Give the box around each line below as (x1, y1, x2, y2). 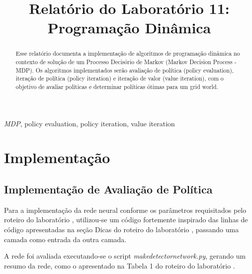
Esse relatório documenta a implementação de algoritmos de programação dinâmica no (15, 49, 240, 58)
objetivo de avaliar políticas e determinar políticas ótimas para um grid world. (15, 82, 218, 91)
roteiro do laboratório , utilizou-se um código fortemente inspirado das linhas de (4, 214, 248, 225)
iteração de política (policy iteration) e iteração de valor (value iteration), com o (15, 74, 224, 83)
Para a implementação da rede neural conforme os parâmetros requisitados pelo (4, 204, 247, 215)
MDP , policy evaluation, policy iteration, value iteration (4, 118, 175, 128)
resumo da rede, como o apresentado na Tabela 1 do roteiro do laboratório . (4, 260, 235, 271)
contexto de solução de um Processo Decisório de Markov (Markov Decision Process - (15, 58, 237, 66)
